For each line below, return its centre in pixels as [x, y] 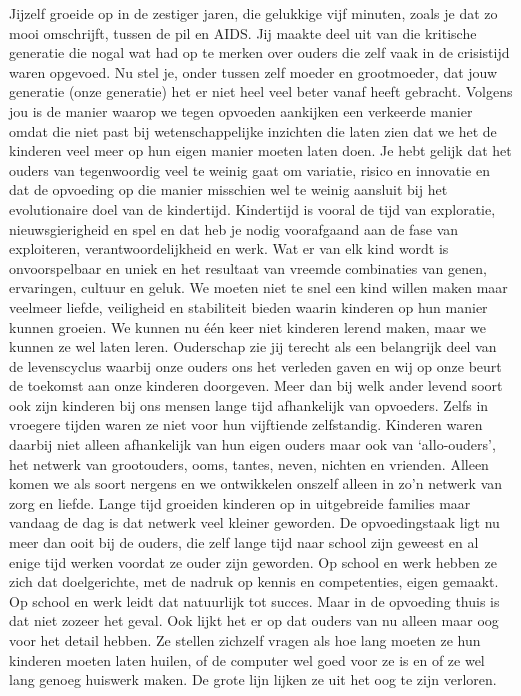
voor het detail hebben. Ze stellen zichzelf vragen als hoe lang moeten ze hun [245, 640]
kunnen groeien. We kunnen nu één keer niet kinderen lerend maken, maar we [247, 326]
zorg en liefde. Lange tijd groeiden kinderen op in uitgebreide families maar [240, 502]
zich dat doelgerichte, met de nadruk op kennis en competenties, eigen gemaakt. [254, 581]
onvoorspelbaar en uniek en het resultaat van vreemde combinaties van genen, [248, 267]
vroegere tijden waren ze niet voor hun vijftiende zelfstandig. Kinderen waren [246, 424]
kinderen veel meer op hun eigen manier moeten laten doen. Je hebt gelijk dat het [260, 150]
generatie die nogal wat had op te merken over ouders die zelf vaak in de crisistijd [259, 52]
